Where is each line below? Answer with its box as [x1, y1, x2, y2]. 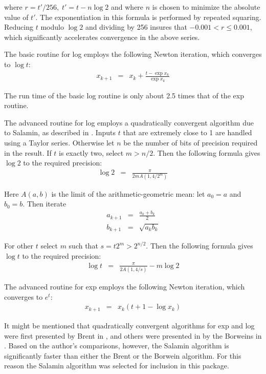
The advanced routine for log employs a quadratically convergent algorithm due [4, 117, 254, 128]
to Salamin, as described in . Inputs [4, 127, 116, 138]
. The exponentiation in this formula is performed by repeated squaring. [35, 11, 261, 22]
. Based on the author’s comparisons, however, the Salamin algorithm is [4, 340, 229, 351]
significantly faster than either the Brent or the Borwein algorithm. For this [4, 350, 241, 361]
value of [4, 11, 29, 22]
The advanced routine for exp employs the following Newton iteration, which [4, 281, 245, 292]
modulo [40, 22, 64, 32]
